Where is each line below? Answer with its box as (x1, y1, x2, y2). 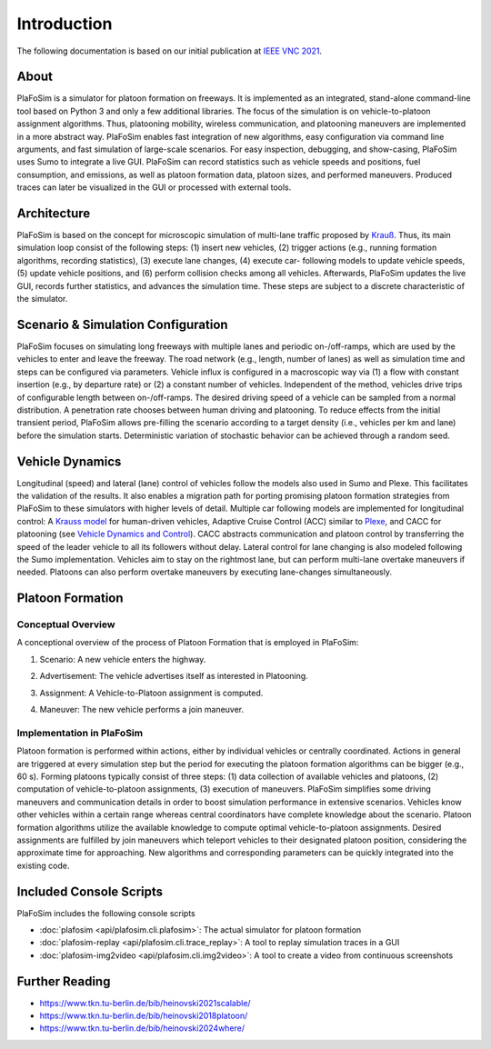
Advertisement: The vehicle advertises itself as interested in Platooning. (39, 671, 308, 682)
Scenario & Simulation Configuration (16, 316, 228, 332)
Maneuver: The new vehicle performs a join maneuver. (39, 704, 245, 715)
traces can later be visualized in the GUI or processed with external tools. (16, 182, 292, 193)
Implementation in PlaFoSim (16, 726, 144, 739)
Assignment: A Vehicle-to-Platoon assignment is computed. (39, 687, 264, 698)
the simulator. (16, 294, 68, 305)
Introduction (16, 14, 113, 34)
